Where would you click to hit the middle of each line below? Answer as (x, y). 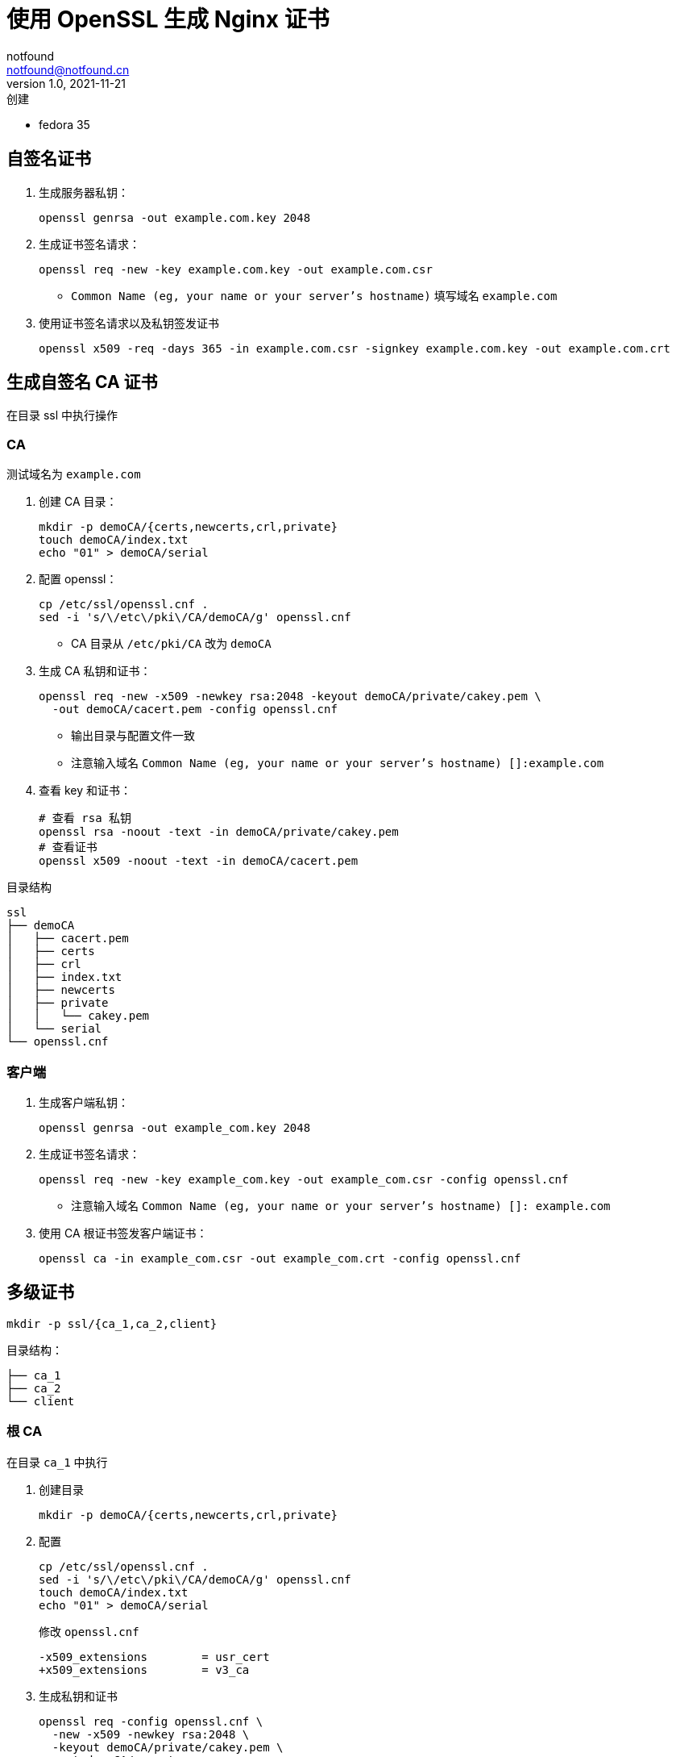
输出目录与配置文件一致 (133, 736)
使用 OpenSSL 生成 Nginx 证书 (168, 19)
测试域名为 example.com (74, 474)
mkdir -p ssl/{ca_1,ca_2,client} (112, 1323)
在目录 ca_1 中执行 (57, 1462)
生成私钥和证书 (78, 1696)
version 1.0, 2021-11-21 (66, 83)
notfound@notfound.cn (68, 69)
